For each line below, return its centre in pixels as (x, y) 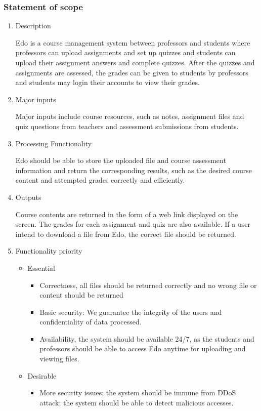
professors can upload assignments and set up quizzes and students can (125, 52)
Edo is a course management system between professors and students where (133, 42)
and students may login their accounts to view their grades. (107, 82)
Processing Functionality (54, 143)
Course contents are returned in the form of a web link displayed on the (127, 214)
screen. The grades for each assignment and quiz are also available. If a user (133, 224)
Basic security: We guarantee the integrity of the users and (131, 312)
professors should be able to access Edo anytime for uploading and (143, 348)
